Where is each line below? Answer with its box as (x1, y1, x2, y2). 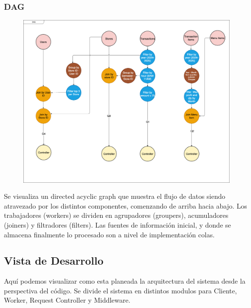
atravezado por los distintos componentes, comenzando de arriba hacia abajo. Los (4, 200, 247, 211)
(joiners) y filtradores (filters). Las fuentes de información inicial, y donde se (4, 219, 231, 230)
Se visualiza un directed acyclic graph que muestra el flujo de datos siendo (4, 191, 226, 201)
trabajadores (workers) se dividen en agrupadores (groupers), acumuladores (4, 210, 229, 220)
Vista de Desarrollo (4, 253, 104, 268)
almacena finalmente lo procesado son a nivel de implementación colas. (4, 229, 215, 239)
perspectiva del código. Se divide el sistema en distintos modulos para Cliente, (4, 285, 237, 295)
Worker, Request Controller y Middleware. (4, 295, 130, 305)
